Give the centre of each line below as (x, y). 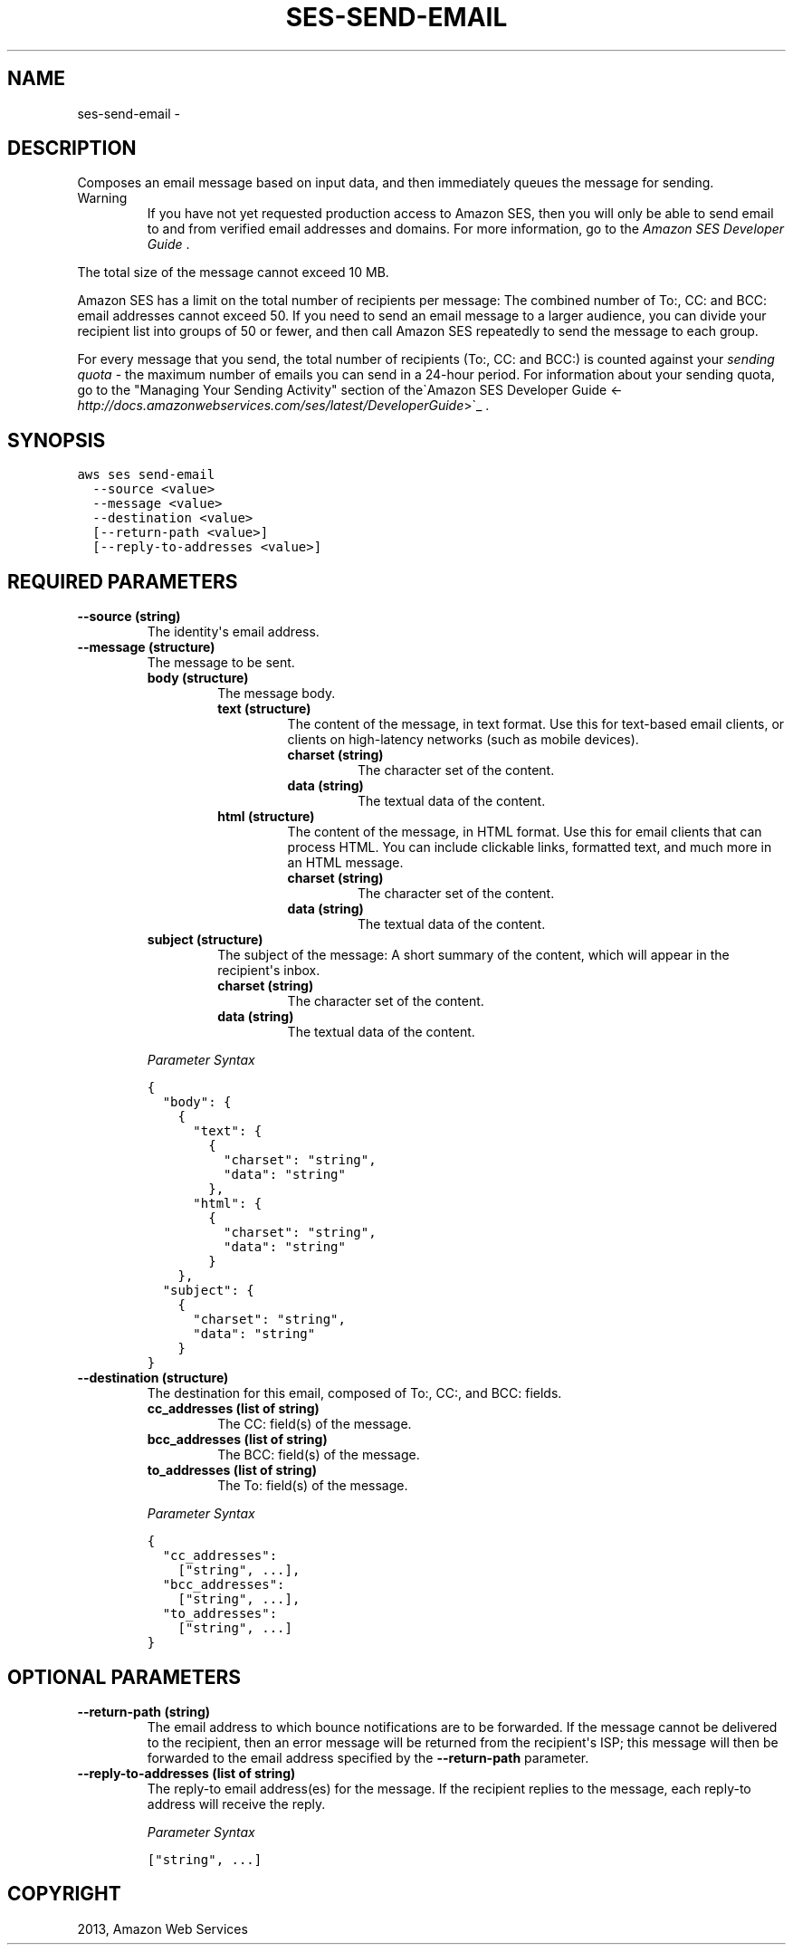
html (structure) (266, 817)
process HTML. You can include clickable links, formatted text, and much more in (530, 847)
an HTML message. (345, 863)
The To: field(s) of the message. (313, 1486)
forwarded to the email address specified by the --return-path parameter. (368, 1757)
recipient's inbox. (269, 971)
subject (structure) (205, 940)
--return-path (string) (144, 1711)
